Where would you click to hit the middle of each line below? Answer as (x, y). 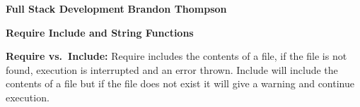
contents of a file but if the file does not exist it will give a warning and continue (180, 83)
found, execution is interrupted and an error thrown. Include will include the (172, 69)
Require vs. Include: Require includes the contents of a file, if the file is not (176, 56)
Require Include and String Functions (100, 32)
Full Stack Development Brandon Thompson (116, 8)
